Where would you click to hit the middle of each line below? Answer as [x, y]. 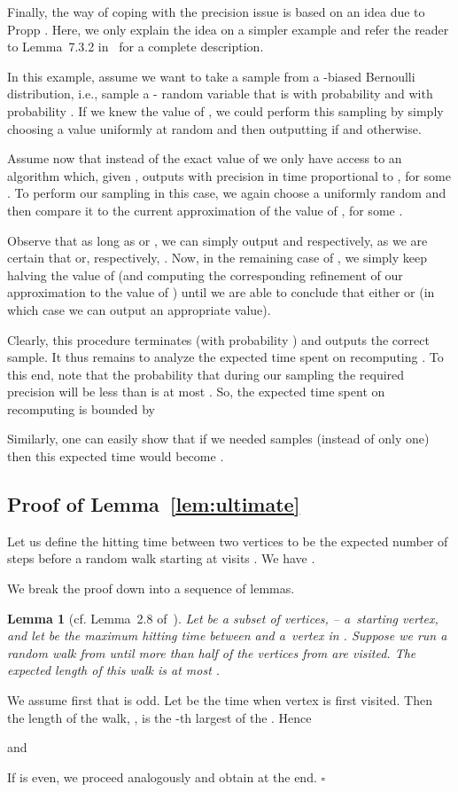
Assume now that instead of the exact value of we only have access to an [205, 158]
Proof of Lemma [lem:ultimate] [154, 504]
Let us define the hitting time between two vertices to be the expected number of [228, 541]
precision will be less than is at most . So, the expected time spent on [196, 392]
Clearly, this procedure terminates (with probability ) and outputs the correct [218, 339]
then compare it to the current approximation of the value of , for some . [205, 210]
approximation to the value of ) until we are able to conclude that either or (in [221, 292]
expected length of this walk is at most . [114, 670]
